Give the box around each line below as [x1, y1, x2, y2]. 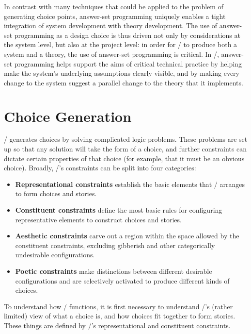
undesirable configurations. [15, 250, 95, 260]
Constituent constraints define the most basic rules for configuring [15, 205, 222, 215]
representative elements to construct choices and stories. [15, 214, 182, 224]
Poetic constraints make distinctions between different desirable [15, 266, 212, 276]
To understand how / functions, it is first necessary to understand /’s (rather [4, 301, 233, 311]
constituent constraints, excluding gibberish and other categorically [15, 240, 215, 250]
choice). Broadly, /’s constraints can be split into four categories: [4, 163, 196, 173]
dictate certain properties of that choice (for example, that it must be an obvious [4, 153, 245, 163]
